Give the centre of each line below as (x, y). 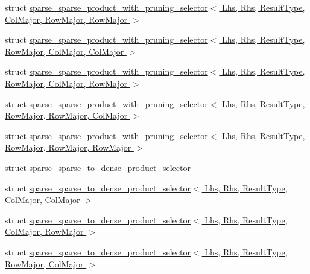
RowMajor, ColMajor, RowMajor (66, 83)
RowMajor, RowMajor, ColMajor (66, 115)
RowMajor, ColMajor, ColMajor (65, 51)
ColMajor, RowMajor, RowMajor (66, 19)
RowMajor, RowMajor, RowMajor (68, 147)
